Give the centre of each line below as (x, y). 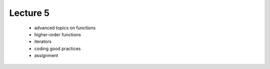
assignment (46, 56)
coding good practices (57, 48)
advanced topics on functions (65, 28)
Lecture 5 (29, 13)
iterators (43, 42)
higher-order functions (57, 34)
